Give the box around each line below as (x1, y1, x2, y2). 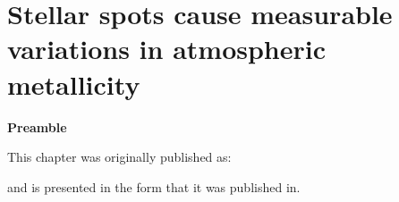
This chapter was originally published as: (7, 147, 232, 166)
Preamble (7, 117, 67, 136)
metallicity (7, 65, 140, 102)
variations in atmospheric (7, 30, 326, 67)
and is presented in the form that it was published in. (7, 177, 301, 196)
